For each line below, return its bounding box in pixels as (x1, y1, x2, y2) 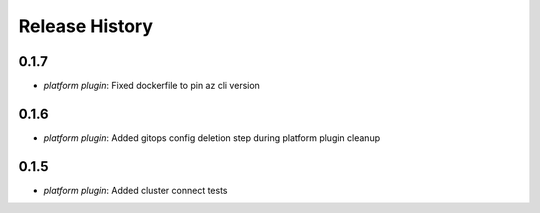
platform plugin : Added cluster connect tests (43, 184, 229, 196)
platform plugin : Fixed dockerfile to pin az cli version (43, 80, 260, 92)
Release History (18, 15, 154, 37)
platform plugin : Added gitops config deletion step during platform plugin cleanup (43, 131, 380, 144)
